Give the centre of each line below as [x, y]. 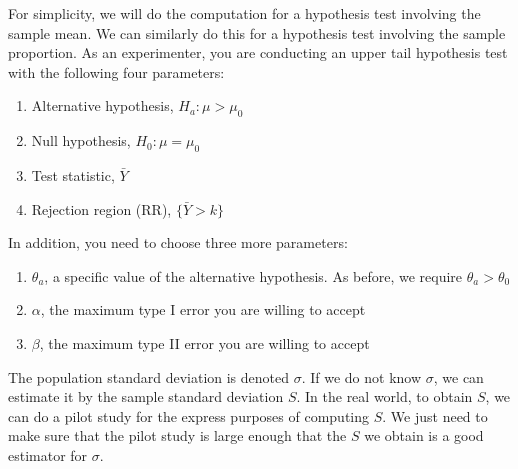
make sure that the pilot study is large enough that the [177, 435]
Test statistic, [73, 174]
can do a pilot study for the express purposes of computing [189, 415]
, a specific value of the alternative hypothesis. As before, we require [253, 275]
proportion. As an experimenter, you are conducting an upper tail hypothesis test [258, 52]
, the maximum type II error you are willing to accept [204, 342]
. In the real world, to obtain [384, 396]
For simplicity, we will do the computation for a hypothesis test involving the [244, 13]
